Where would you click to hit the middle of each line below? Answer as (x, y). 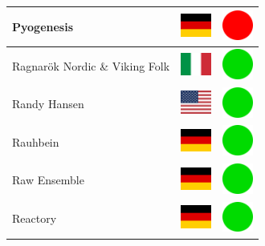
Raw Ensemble (48, 180)
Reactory (35, 218)
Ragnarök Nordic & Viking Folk (91, 65)
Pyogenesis (43, 26)
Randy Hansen (48, 104)
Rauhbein (36, 141)
